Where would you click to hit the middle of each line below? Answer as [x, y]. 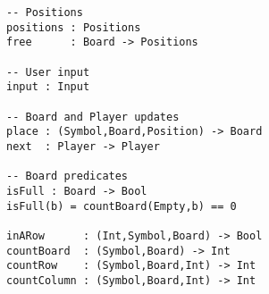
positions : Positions [74, 27]
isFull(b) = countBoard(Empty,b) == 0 [122, 206]
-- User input [48, 72]
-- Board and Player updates [93, 117]
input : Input [48, 87]
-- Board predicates [67, 176]
